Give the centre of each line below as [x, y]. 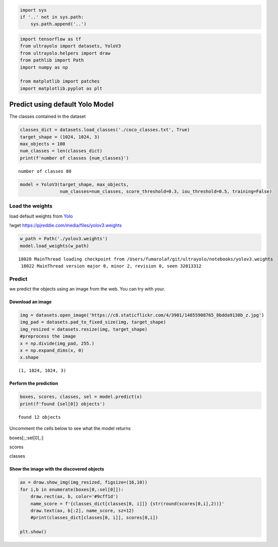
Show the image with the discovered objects [57, 469]
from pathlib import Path [52, 60]
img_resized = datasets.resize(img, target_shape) [84, 329]
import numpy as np [44, 67]
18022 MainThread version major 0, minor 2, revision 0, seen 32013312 [111, 266]
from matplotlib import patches [60, 81]
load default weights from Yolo [41, 216]
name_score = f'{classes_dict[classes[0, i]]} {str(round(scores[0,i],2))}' [127, 503]
